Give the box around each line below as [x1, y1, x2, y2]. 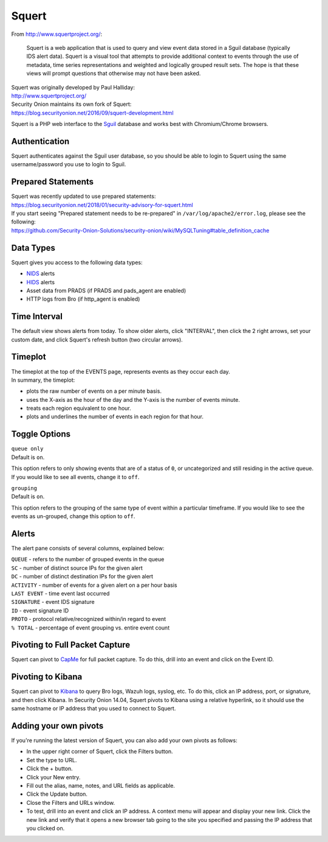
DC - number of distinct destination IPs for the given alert [11, 573, 154, 580]
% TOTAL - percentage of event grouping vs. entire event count [11, 624, 170, 631]
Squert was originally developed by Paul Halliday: [11, 83, 135, 91]
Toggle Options [11, 429, 71, 440]
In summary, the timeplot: [11, 376, 75, 384]
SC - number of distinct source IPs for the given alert [11, 564, 143, 572]
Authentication [11, 136, 70, 146]
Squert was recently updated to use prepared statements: [11, 192, 156, 200]
